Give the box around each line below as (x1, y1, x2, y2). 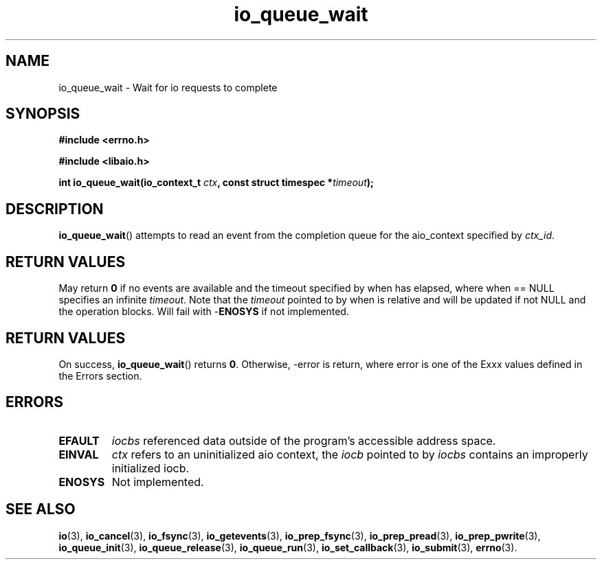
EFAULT (58, 433, 100, 448)
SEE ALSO (5, 500, 76, 518)
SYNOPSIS (5, 105, 80, 123)
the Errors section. (58, 369, 142, 382)
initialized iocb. (111, 461, 190, 475)
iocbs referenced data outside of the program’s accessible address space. (111, 433, 496, 448)
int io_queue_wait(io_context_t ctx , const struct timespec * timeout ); (58, 176, 374, 189)
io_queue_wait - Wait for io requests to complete (58, 81, 278, 93)
